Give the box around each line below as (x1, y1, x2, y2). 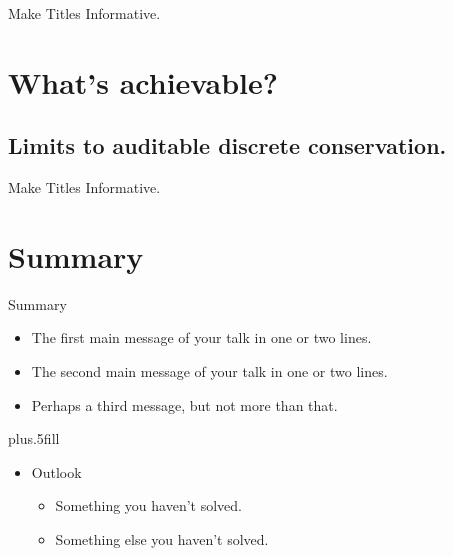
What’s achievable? (8, 61, 279, 102)
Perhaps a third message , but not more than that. (31, 394, 338, 415)
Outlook (31, 461, 82, 482)
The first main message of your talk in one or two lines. (31, 327, 372, 348)
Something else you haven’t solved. (55, 529, 269, 550)
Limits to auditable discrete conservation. (8, 130, 447, 161)
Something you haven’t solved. (55, 495, 242, 516)
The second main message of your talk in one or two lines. (31, 361, 388, 382)
